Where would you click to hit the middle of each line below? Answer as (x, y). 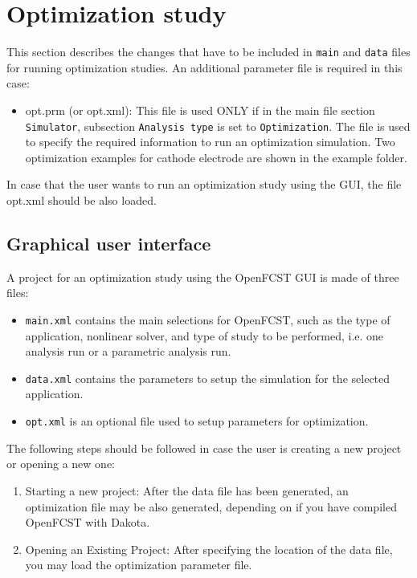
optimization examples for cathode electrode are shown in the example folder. (216, 157)
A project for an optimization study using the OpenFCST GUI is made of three (203, 277)
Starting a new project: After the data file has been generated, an (187, 490)
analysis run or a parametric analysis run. (128, 351)
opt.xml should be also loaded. (82, 200)
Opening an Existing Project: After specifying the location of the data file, (209, 549)
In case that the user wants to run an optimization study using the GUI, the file (204, 184)
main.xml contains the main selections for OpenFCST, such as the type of (208, 319)
